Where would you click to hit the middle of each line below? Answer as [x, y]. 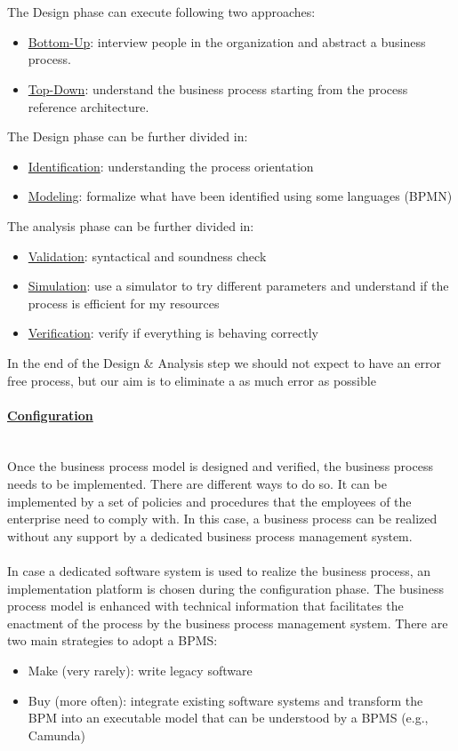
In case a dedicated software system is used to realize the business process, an [219, 571]
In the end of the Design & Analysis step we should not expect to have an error [224, 362]
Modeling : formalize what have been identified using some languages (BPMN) [240, 196]
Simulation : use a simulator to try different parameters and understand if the [238, 286]
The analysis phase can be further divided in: [131, 225]
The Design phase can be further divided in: [128, 136]
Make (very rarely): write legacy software [140, 671]
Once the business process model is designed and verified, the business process [220, 466]
